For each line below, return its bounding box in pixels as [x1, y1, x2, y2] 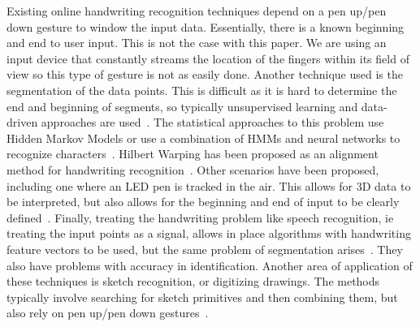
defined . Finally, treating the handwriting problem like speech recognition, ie [6, 209, 394, 226]
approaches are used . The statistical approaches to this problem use [41, 114, 384, 131]
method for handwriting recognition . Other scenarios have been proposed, [6, 161, 379, 178]
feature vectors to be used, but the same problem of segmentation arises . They [6, 240, 403, 257]
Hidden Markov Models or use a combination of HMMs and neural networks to [6, 129, 401, 146]
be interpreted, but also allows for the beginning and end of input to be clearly [6, 193, 400, 210]
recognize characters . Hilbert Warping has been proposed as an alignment [6, 145, 379, 162]
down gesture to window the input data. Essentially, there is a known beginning [6, 18, 405, 35]
